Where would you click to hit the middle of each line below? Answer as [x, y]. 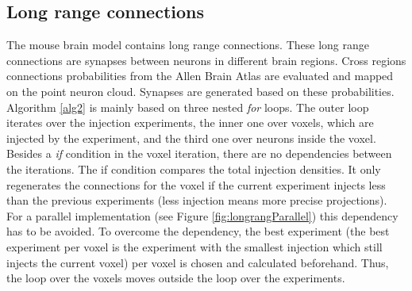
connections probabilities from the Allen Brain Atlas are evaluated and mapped [200, 76]
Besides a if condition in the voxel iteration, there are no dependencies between [199, 153]
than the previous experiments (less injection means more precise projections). [197, 200]
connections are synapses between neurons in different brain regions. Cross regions [206, 60]
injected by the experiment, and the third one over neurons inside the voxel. [191, 138]
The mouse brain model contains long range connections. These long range [188, 45]
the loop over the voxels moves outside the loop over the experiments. [176, 278]
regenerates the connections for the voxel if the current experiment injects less [196, 184]
